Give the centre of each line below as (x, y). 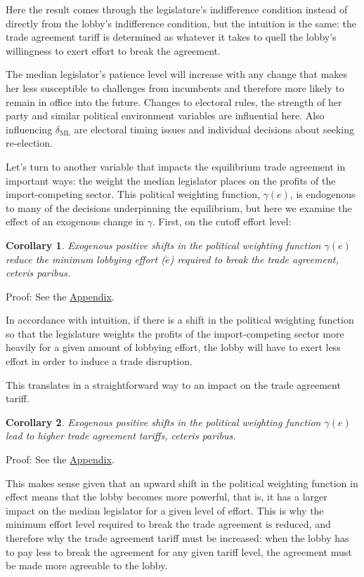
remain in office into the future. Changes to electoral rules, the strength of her (174, 101)
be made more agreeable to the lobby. (87, 565)
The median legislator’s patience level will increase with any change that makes (177, 74)
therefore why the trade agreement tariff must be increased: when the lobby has (177, 538)
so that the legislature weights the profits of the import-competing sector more (175, 333)
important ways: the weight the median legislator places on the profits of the (171, 180)
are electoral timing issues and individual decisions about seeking (214, 129)
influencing (29, 129)
